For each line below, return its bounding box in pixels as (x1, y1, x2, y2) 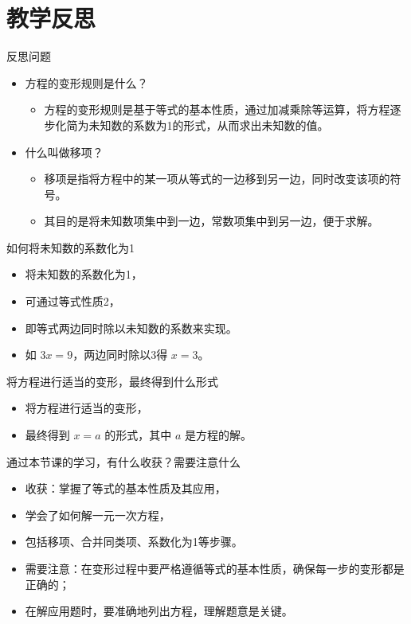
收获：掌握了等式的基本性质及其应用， (25, 480, 226, 497)
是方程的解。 (184, 427, 252, 443)
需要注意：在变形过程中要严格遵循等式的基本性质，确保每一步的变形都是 (25, 560, 405, 576)
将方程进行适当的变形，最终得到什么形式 (6, 372, 218, 389)
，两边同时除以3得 (72, 346, 168, 363)
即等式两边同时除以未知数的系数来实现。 (25, 319, 237, 336)
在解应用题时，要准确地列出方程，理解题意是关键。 (25, 603, 293, 619)
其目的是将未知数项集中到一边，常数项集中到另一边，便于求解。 (44, 213, 379, 229)
